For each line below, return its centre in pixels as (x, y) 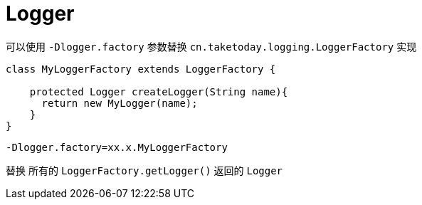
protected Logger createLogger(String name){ (159, 91)
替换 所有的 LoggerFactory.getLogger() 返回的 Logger (144, 170)
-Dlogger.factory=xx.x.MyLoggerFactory (117, 147)
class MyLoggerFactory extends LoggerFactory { (141, 69)
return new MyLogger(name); (120, 103)
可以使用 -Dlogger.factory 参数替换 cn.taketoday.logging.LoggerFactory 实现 (211, 46)
